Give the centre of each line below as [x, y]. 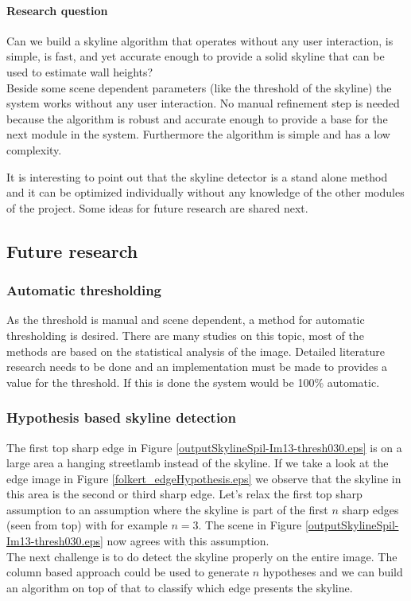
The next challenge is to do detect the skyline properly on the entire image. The [202, 556]
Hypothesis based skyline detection [121, 418]
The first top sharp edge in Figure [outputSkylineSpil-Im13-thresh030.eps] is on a [204, 447]
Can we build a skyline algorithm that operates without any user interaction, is [200, 40]
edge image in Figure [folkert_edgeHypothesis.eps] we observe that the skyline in [204, 478]
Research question [57, 10]
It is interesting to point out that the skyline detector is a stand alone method [197, 176]
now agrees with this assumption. [188, 541]
